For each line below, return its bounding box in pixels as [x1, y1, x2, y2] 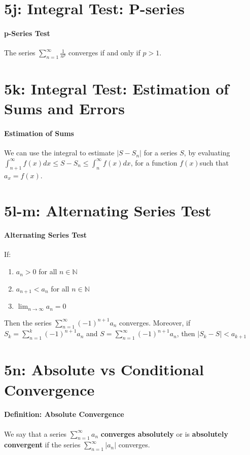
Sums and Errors [4, 98, 125, 119]
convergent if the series [4, 439, 81, 450]
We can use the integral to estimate [4, 147, 115, 158]
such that [199, 157, 229, 168]
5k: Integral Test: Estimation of [4, 78, 229, 99]
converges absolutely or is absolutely [100, 428, 228, 439]
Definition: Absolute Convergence [4, 409, 124, 419]
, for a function [130, 157, 177, 168]
